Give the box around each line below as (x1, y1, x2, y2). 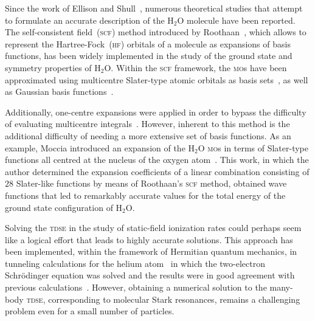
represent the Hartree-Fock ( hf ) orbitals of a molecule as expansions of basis (5, 37, 291, 50)
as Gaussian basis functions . (5, 85, 114, 98)
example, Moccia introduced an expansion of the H (5, 141, 195, 154)
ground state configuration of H (5, 201, 123, 213)
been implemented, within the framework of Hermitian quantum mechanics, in (5, 245, 297, 258)
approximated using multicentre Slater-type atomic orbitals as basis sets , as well (5, 73, 308, 86)
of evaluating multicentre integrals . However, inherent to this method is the (5, 117, 290, 130)
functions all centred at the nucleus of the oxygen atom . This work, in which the (5, 153, 309, 166)
